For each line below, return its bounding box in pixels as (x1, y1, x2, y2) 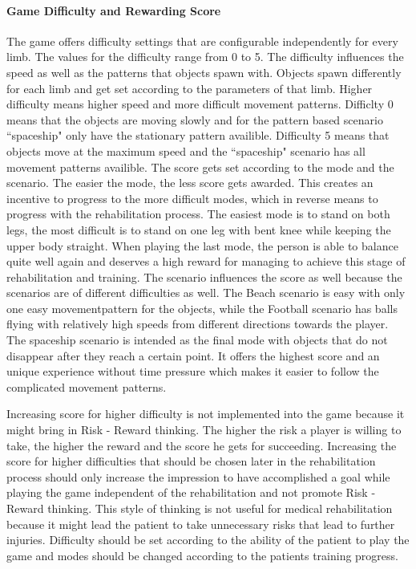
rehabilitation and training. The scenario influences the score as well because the (6, 268, 402, 285)
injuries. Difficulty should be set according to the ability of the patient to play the (6, 531, 410, 548)
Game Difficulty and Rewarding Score (6, 2, 221, 18)
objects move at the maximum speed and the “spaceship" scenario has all (6, 142, 366, 159)
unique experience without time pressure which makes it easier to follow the (6, 363, 379, 380)
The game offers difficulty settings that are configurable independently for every (6, 32, 398, 49)
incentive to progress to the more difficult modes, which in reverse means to (6, 189, 378, 206)
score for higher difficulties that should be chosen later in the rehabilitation (6, 453, 376, 469)
